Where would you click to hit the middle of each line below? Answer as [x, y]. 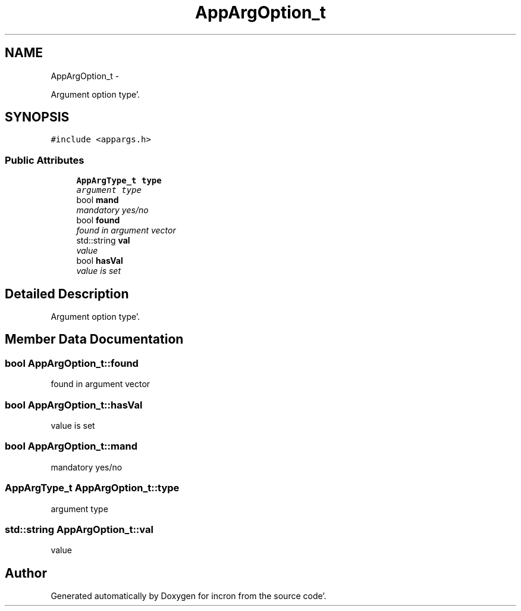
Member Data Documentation [94, 339]
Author [26, 573]
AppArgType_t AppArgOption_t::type [92, 488]
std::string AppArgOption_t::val [79, 529]
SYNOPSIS [37, 117]
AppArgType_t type [119, 181]
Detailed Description [67, 294]
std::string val [103, 241]
